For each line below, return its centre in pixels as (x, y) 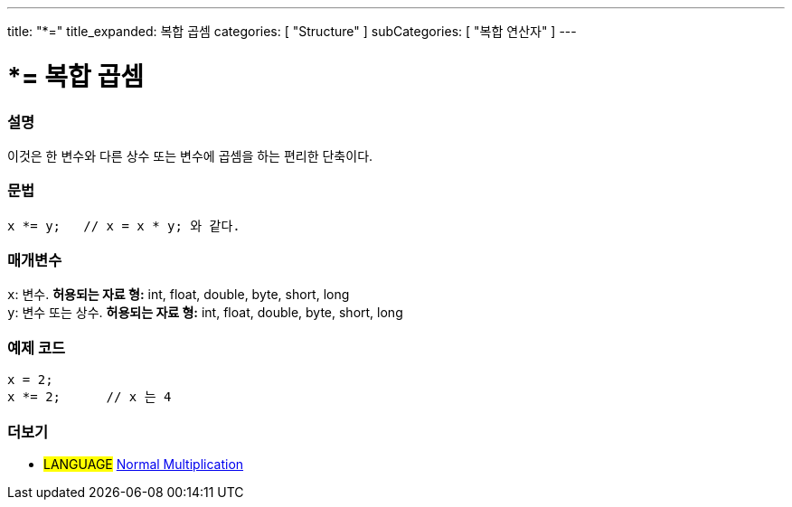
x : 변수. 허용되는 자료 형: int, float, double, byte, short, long (179, 295)
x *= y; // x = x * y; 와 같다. (124, 225)
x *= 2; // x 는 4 (90, 397)
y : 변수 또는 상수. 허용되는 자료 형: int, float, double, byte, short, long (205, 313)
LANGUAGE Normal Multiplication (144, 464)
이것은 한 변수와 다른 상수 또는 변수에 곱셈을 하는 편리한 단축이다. (190, 155)
